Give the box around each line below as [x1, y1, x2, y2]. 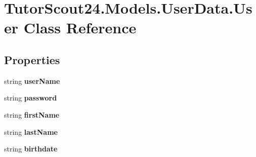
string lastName [4, 126, 58, 137]
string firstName [4, 109, 60, 120]
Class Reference [23, 17, 137, 38]
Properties [4, 51, 60, 67]
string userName [4, 75, 60, 86]
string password [4, 92, 57, 103]
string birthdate [4, 143, 58, 154]
